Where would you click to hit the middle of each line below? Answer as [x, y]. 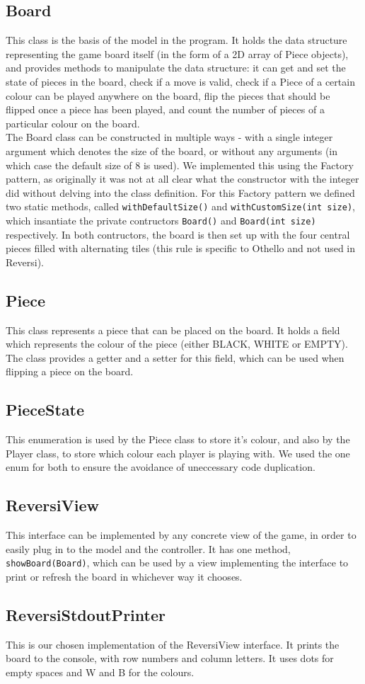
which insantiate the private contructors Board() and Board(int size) [161, 220]
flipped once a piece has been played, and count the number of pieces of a [165, 109]
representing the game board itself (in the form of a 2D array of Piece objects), [177, 53]
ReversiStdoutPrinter [86, 615]
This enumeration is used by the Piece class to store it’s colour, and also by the [178, 439]
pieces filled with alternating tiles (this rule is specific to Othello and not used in [181, 248]
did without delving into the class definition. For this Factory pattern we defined [180, 192]
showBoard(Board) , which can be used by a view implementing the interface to [177, 563]
